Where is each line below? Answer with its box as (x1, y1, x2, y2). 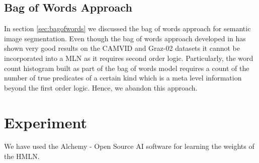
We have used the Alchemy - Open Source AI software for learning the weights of (4, 141, 254, 151)
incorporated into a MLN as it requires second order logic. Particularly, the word (4, 52, 253, 63)
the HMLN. (4, 151, 40, 161)
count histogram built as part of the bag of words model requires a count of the (4, 62, 249, 73)
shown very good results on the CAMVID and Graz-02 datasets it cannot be (4, 43, 240, 53)
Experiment (4, 112, 88, 132)
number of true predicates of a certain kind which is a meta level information (4, 72, 242, 83)
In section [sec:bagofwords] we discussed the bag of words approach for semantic (4, 23, 251, 34)
